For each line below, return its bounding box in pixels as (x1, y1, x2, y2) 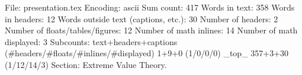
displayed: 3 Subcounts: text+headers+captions (5, 35, 178, 47)
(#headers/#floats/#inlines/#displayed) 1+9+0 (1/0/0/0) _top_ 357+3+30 (5, 47, 289, 59)
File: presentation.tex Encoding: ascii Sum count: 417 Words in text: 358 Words (5, 1, 295, 13)
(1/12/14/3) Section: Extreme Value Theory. (5, 58, 167, 70)
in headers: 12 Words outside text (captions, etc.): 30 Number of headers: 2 (5, 12, 278, 25)
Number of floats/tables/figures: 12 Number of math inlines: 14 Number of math (5, 24, 298, 36)
